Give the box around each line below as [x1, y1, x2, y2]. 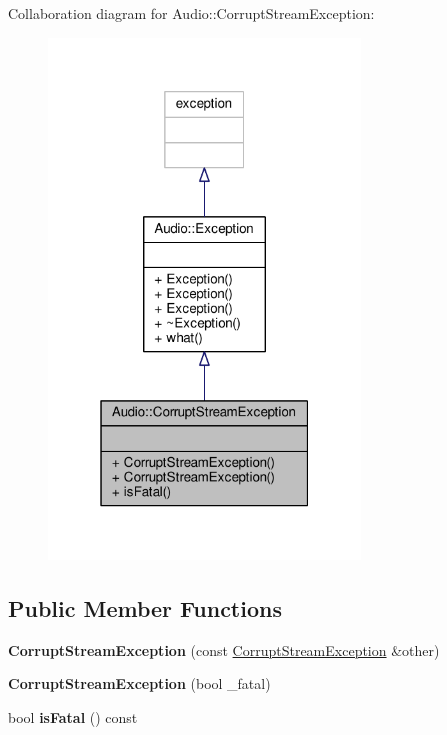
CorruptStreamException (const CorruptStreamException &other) [8, 639, 440, 660]
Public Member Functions [8, 593, 282, 623]
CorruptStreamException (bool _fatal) [8, 673, 271, 694]
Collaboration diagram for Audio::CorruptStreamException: [8, 3, 375, 23]
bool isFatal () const [8, 707, 138, 727]
